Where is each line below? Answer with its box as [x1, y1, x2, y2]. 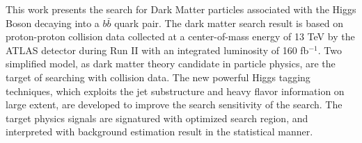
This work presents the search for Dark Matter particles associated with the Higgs [6, 2, 356, 16]
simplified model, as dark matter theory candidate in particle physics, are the [6, 56, 336, 71]
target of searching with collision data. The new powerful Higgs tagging [6, 69, 310, 84]
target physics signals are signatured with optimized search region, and [6, 110, 308, 125]
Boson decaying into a [6, 15, 100, 30]
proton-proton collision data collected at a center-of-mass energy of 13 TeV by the [6, 29, 355, 44]
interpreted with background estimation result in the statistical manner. [6, 124, 313, 139]
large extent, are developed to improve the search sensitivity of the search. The [6, 97, 343, 112]
